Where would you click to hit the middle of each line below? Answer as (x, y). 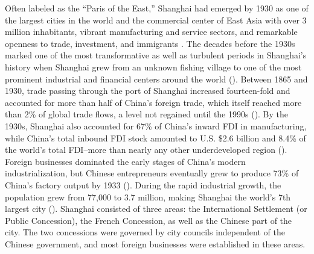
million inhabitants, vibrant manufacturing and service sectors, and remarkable (151, 32)
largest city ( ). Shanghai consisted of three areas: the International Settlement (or (156, 209)
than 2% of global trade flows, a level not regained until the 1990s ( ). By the (147, 114)
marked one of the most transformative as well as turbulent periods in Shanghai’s (156, 55)
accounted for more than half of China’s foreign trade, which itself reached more (153, 102)
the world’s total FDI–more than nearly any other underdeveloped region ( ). (146, 150)
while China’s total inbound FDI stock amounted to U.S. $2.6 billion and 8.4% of (155, 138)
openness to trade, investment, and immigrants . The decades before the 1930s (150, 43)
